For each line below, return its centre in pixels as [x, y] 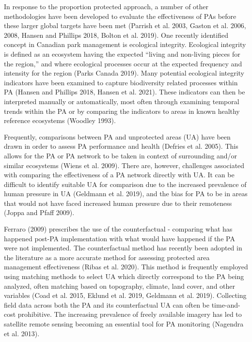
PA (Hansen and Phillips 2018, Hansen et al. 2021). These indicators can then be [125, 92]
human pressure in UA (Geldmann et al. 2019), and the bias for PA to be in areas [126, 194]
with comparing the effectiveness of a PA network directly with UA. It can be [119, 175]
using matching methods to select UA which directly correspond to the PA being [124, 276]
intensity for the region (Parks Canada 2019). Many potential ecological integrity [124, 73]
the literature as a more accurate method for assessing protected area [107, 257]
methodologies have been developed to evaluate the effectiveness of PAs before [120, 16]
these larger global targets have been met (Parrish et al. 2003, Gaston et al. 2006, [125, 25]
